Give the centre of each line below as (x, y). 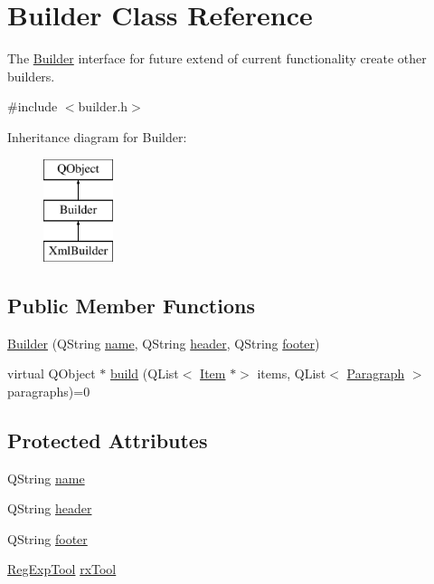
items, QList (292, 373)
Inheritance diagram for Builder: (97, 136)
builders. (31, 76)
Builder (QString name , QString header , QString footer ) (164, 343)
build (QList (145, 373)
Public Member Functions (131, 305)
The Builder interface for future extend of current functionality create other (217, 58)
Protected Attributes (108, 440)
